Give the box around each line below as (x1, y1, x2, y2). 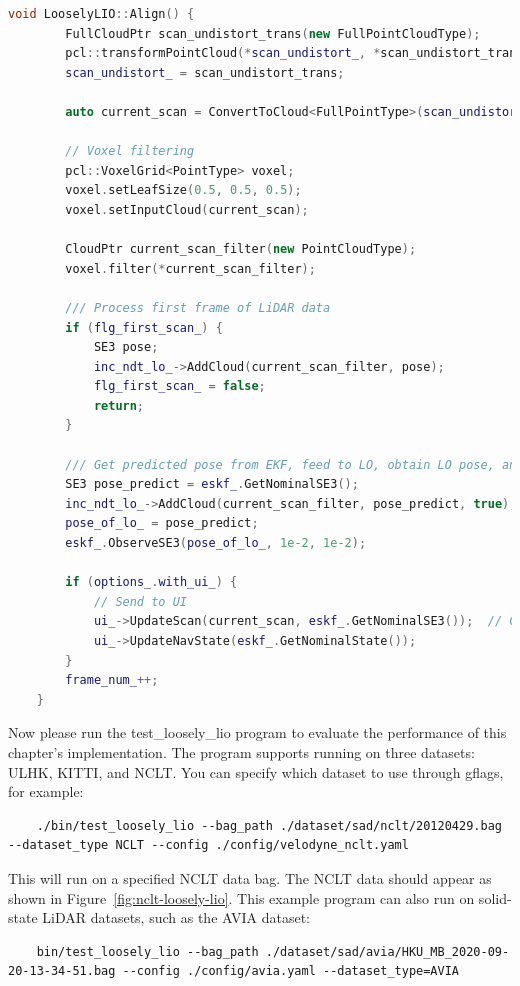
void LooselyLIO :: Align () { (8, 7, 195, 21)
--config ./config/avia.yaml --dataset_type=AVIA (122, 964, 460, 979)
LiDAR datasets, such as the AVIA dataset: (42, 907, 310, 928)
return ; (93, 398, 145, 413)
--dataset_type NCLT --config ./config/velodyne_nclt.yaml (8, 838, 409, 853)
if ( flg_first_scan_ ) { (65, 320, 223, 335)
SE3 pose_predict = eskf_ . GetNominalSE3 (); (65, 477, 359, 492)
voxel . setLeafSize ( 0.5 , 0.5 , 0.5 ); (65, 183, 302, 198)
